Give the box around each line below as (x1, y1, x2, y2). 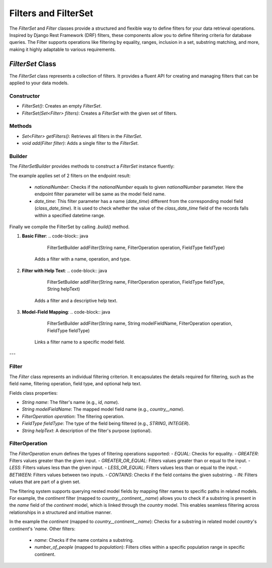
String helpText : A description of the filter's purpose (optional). (22, 427, 152, 434)
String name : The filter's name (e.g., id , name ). (22, 399, 119, 405)
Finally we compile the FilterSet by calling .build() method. (9, 224, 130, 230)
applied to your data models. (9, 80, 69, 86)
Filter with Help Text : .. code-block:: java (22, 268, 108, 274)
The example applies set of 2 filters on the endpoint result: (9, 172, 131, 179)
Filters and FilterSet (9, 8, 93, 19)
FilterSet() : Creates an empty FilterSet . (22, 103, 102, 109)
